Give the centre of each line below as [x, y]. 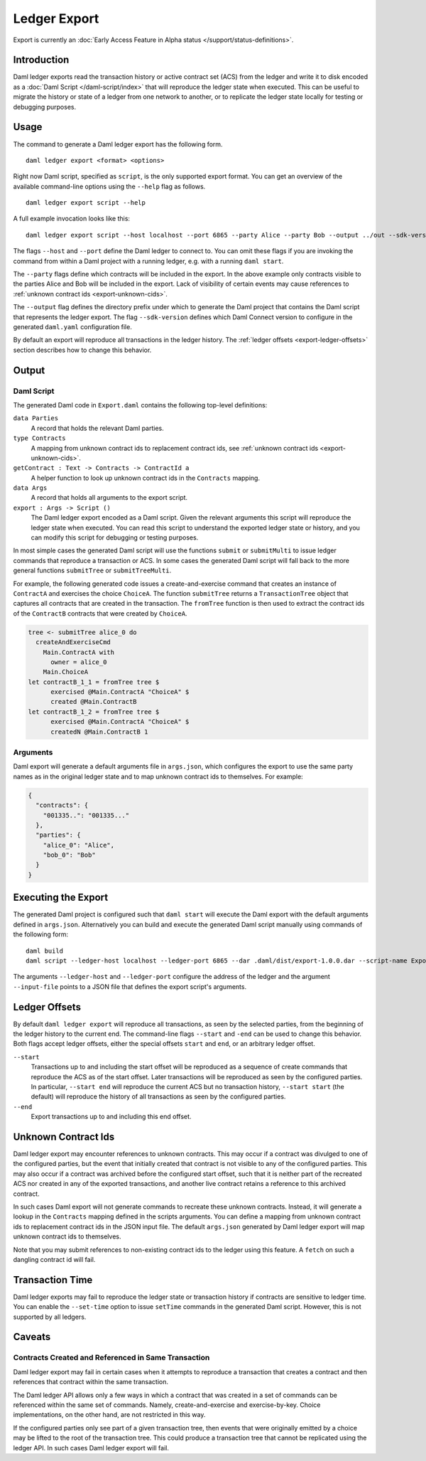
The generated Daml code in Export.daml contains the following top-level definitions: [140, 405]
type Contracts [40, 438]
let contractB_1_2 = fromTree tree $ [94, 712]
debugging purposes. [45, 107]
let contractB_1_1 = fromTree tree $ [94, 682]
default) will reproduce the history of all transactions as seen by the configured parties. [158, 1097]
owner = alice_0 [79, 662]
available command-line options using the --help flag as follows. [109, 186]
